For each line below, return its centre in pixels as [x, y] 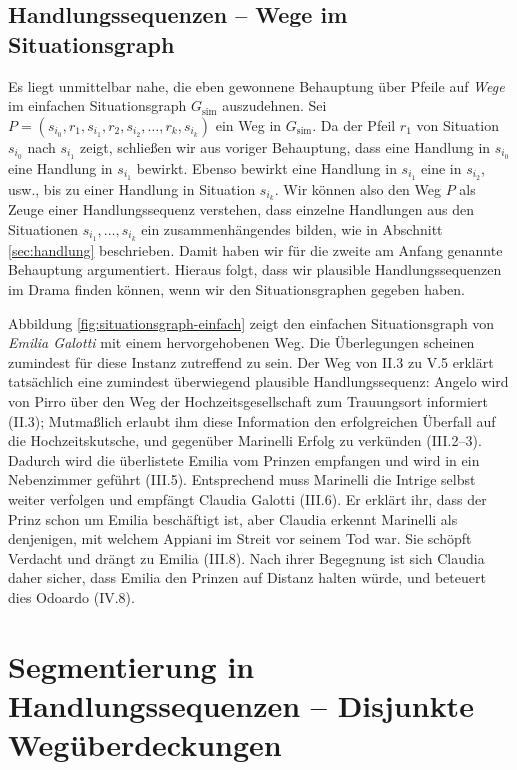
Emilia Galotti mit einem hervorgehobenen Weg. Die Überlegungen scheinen [241, 342]
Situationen [43, 228]
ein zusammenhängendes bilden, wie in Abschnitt [292, 228]
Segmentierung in [131, 665]
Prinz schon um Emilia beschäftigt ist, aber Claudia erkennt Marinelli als [233, 518]
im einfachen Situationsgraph [97, 105]
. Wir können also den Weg [357, 188]
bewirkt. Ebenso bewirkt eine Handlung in [266, 167]
